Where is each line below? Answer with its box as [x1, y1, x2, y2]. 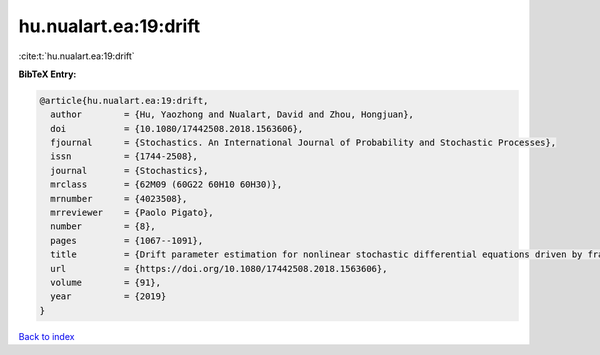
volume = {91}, [50, 277, 162, 288]
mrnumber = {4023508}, [50, 193, 188, 204]
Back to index [18, 330, 75, 342]
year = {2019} [50, 291, 167, 302]
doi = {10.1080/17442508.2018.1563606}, [50, 123, 304, 134]
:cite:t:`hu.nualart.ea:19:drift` [18, 50, 135, 62]
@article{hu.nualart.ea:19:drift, [39, 95, 209, 106]
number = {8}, [50, 221, 157, 232]
